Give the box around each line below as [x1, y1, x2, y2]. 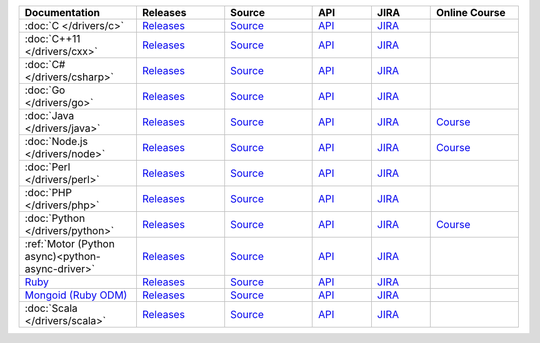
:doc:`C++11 [24, 32, 81, 45]
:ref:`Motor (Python [24, 237, 115, 250]
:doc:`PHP [24, 186, 72, 199]
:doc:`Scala [24, 301, 79, 315]
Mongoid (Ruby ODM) [24, 288, 128, 302]
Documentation [24, 6, 100, 19]
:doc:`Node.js [24, 135, 89, 148]
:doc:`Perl [24, 160, 71, 174]
